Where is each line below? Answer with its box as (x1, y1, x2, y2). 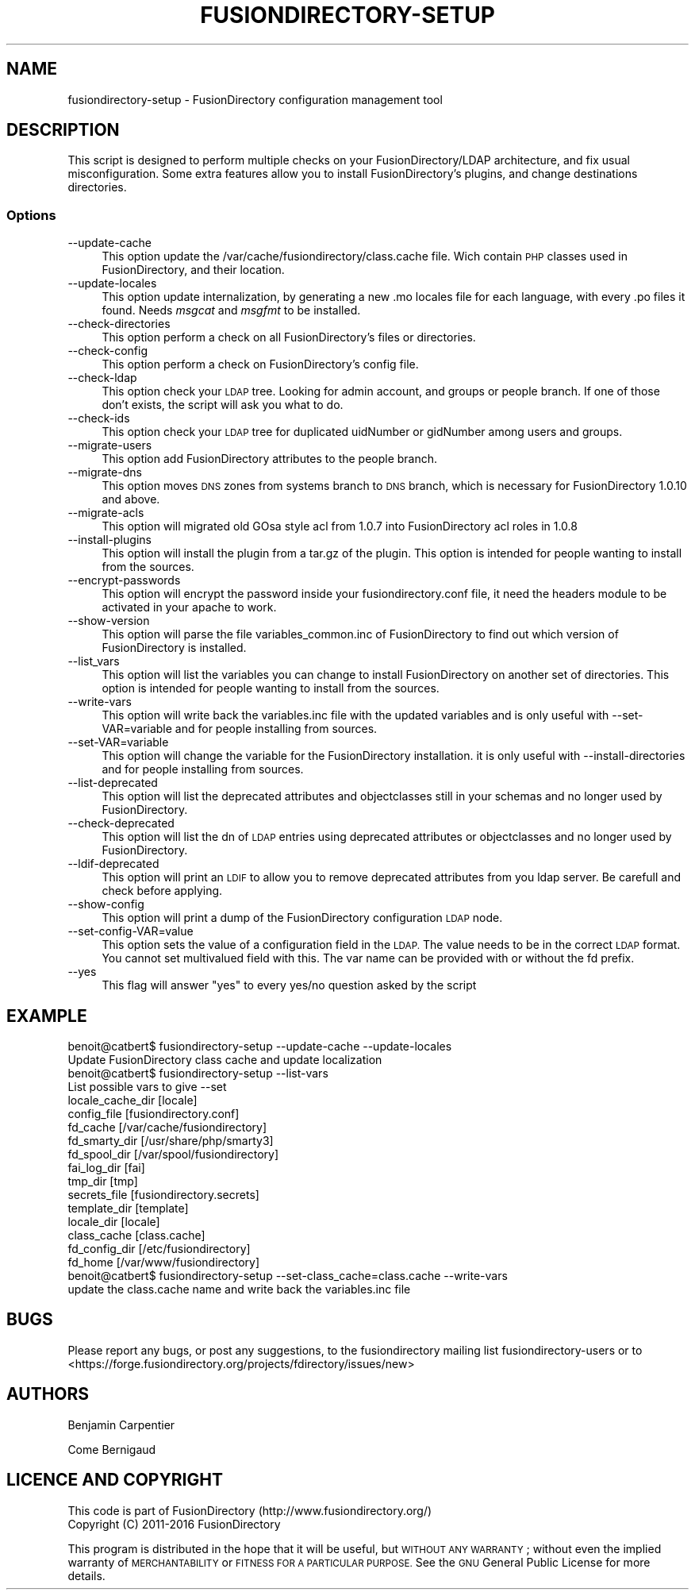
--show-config (67, 897, 144, 912)
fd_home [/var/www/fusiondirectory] (67, 1255, 260, 1270)
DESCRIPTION (6, 120, 120, 141)
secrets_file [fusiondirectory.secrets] (67, 1188, 259, 1202)
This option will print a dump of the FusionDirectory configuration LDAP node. (102, 911, 503, 925)
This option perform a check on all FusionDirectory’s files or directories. (102, 330, 476, 345)
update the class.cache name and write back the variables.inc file (67, 1282, 411, 1297)
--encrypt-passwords (67, 573, 181, 588)
